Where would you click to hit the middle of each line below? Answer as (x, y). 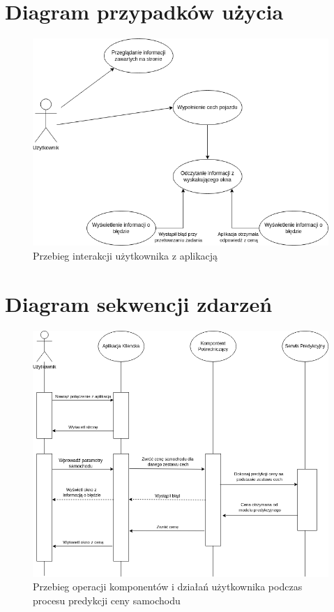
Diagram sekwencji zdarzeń (139, 303)
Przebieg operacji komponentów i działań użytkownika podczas (168, 587)
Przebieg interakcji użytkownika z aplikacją (126, 255)
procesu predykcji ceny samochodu (107, 600)
